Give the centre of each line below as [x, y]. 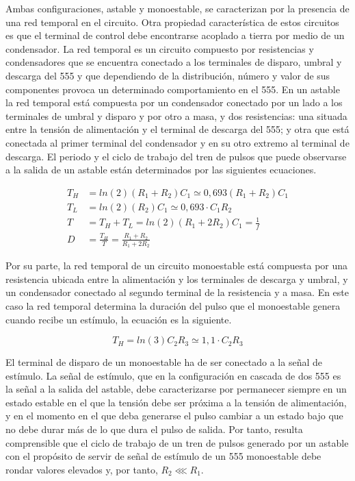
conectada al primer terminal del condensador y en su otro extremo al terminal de [177, 142]
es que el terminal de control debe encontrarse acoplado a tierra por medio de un [175, 35]
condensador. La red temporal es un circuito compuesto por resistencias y [160, 48]
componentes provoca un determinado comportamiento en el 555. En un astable [173, 89]
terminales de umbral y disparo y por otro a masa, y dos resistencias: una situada [176, 115]
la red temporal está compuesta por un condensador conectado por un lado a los [174, 102]
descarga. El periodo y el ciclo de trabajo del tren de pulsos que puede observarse [176, 156]
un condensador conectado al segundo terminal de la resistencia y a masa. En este [177, 292]
